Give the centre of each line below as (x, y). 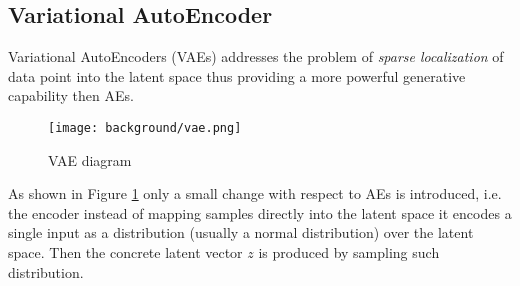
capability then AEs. (71, 95)
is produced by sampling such (349, 252)
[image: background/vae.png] (145, 127)
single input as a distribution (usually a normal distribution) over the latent (241, 232)
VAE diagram (90, 159)
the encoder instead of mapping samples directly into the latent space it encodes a (260, 212)
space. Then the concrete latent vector (125, 252)
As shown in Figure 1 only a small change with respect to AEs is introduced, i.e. (255, 193)
